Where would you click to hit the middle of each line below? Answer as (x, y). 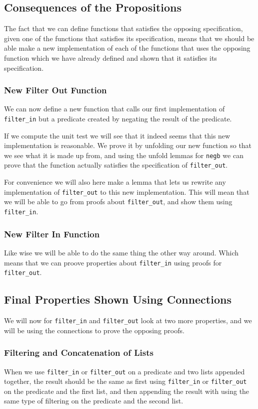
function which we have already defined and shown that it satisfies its (110, 57)
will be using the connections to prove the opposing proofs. (94, 330)
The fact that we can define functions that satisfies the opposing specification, (123, 28)
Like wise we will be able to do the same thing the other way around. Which (121, 252)
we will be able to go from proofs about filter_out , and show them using (118, 201)
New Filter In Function (52, 234)
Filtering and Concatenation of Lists (79, 353)
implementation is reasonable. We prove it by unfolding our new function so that (128, 145)
